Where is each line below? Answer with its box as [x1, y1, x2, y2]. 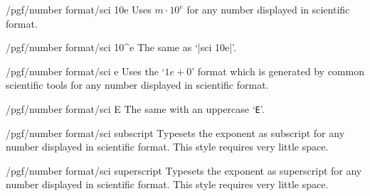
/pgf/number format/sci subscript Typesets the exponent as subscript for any [6, 125, 345, 140]
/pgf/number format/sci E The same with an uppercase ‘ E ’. [6, 101, 265, 116]
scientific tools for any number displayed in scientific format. [6, 77, 269, 92]
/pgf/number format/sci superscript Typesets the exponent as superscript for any [6, 163, 362, 178]
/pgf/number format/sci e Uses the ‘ [6, 63, 165, 78]
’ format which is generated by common [191, 63, 364, 78]
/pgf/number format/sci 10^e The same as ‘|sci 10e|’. [6, 40, 236, 55]
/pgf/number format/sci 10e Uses [6, 2, 152, 16]
